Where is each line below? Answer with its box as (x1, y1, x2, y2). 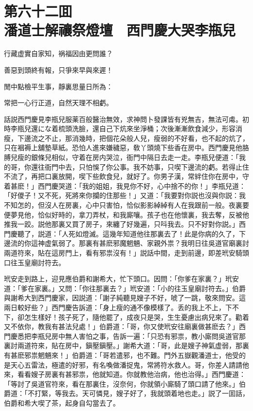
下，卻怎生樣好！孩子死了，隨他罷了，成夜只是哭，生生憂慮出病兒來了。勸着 (4, 312, 249, 322)
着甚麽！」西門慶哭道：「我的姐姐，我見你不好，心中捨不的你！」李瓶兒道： (4, 180, 246, 191)
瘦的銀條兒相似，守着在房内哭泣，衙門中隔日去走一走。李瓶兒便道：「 (17, 152, 239, 162)
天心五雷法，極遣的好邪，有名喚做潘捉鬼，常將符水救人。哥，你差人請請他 (10, 359, 249, 370)
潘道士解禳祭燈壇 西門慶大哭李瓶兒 (4, 20, 236, 40)
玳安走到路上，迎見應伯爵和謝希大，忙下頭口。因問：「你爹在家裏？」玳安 (4, 274, 239, 284)
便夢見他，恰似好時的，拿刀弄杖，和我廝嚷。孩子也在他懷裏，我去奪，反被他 (4, 209, 249, 219)
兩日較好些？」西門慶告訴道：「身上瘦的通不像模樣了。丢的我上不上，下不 (4, 302, 239, 312)
